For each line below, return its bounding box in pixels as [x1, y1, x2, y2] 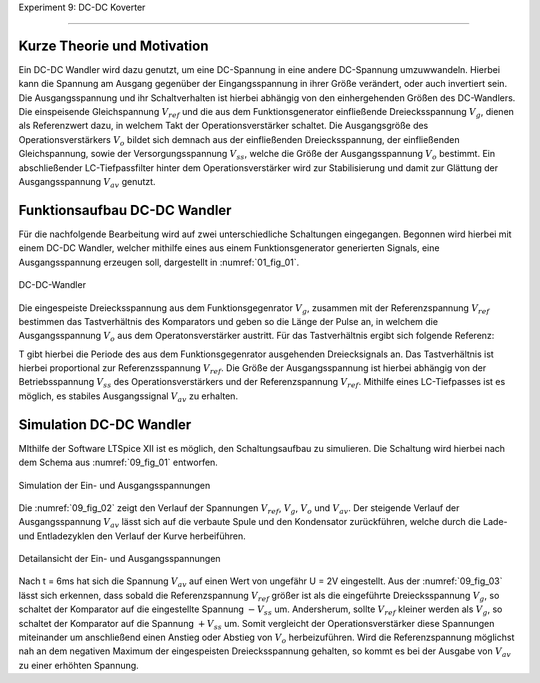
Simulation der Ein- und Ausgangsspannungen [18, 479, 211, 491]
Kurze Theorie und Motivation [18, 37, 209, 54]
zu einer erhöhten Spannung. [18, 659, 139, 671]
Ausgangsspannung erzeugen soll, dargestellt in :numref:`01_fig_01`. [18, 256, 300, 268]
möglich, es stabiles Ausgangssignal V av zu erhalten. [18, 390, 239, 404]
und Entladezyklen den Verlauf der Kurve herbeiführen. [18, 530, 247, 542]
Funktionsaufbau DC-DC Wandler [18, 201, 232, 219]
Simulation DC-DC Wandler [18, 416, 192, 433]
